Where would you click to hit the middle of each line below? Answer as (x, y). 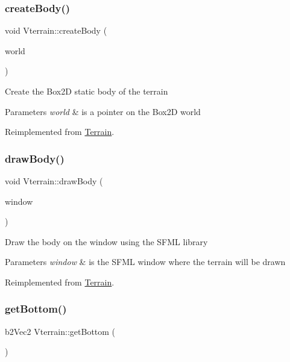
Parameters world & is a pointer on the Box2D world (103, 111)
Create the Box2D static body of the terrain (87, 91)
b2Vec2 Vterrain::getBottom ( (60, 331)
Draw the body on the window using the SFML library (106, 241)
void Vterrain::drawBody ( (54, 181)
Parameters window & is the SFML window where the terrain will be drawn (145, 262)
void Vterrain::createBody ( (56, 30)
